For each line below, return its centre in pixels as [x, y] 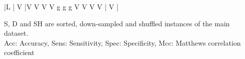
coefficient [19, 52]
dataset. [16, 33]
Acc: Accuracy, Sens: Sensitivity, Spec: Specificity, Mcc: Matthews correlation [122, 42]
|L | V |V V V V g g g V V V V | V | [61, 6]
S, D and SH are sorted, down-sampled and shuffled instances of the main [117, 23]
